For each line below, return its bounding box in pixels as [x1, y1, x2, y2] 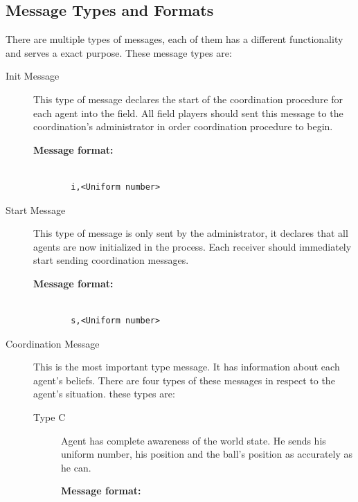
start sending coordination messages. [33, 253, 189, 267]
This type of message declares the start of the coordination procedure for [33, 91, 343, 106]
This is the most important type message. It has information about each [33, 359, 340, 374]
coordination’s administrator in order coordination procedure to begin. [33, 119, 333, 134]
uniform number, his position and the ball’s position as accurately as [61, 447, 353, 461]
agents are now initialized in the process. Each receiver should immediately [33, 239, 352, 253]
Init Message [6, 69, 60, 83]
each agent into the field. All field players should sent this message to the [33, 105, 343, 120]
